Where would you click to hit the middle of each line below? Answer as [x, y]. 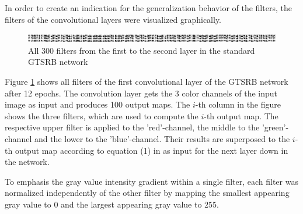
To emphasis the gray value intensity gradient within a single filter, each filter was [151, 181]
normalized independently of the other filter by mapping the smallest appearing [147, 193]
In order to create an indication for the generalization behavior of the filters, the [148, 8]
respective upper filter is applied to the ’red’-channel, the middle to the [132, 127]
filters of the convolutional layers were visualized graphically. [113, 19]
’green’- [275, 127]
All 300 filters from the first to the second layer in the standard [142, 50]
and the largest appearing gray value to [131, 204]
